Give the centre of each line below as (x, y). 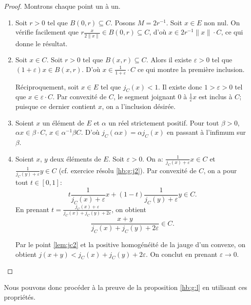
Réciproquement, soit (47, 86)
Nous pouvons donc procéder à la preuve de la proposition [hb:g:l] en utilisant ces (126, 287)
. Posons (123, 22)
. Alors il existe (169, 60)
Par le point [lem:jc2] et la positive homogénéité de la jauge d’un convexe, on (130, 244)
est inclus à (215, 97)
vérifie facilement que (47, 32)
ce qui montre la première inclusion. (191, 69)
